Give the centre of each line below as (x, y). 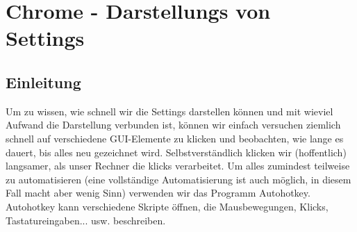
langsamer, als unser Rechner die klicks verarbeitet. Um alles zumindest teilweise (178, 166)
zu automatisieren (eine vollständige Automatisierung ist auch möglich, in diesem (178, 179)
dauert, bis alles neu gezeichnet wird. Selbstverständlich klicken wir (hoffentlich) (176, 152)
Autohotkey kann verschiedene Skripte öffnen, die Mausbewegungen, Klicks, (167, 206)
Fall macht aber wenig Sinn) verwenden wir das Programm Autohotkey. (158, 193)
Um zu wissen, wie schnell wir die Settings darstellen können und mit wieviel (169, 111)
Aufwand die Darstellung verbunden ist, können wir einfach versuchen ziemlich (173, 125)
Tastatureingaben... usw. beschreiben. (86, 220)
